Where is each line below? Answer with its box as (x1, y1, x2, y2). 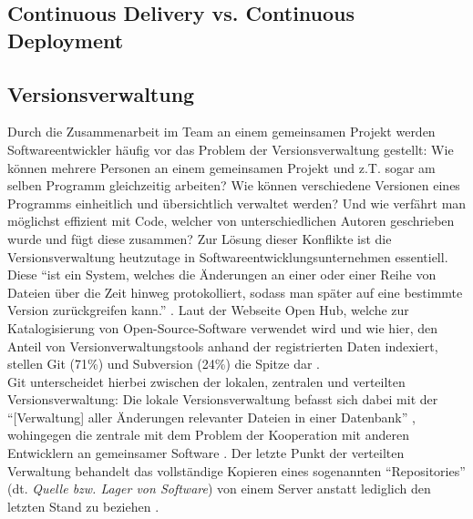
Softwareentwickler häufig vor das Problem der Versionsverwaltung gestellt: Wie (7, 139, 454, 158)
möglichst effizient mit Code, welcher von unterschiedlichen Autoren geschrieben (7, 211, 455, 230)
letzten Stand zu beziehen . (7, 496, 159, 515)
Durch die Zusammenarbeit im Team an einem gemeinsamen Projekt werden (7, 122, 436, 141)
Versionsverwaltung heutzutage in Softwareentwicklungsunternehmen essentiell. (7, 247, 448, 266)
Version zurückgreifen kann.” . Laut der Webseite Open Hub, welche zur (7, 300, 409, 320)
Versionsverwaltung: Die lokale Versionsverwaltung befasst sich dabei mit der (7, 390, 438, 409)
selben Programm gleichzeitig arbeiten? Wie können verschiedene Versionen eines (7, 176, 460, 195)
